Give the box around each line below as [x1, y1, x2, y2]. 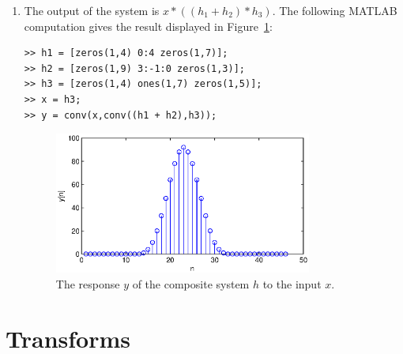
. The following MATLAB [272, 2, 397, 18]
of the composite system [132, 275, 250, 292]
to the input [262, 275, 322, 292]
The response [55, 275, 120, 292]
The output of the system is [24, 2, 160, 18]
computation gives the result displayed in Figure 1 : [24, 17, 273, 34]
